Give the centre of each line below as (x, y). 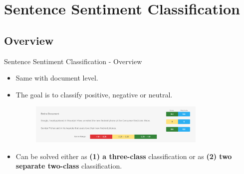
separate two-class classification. (69, 166)
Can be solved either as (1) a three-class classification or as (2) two (124, 156)
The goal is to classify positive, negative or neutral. (94, 94)
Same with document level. (57, 78)
